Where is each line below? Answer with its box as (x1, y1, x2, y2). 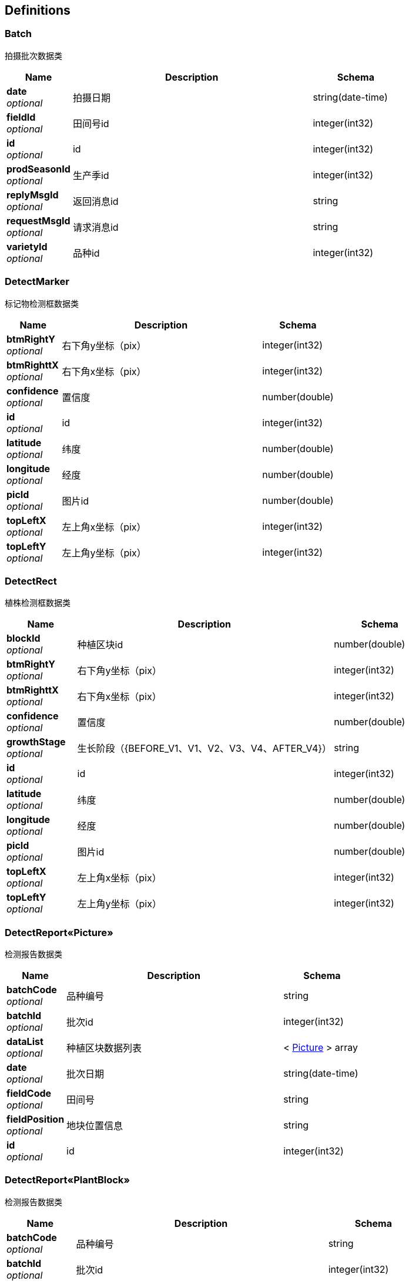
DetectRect (5, 575, 57, 587)
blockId (6, 632, 41, 645)
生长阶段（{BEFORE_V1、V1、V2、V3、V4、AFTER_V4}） (77, 742, 332, 755)
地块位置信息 (66, 1120, 123, 1132)
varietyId (6, 240, 48, 253)
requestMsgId (6, 214, 71, 227)
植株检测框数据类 (5, 598, 71, 608)
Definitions (5, 3, 71, 18)
